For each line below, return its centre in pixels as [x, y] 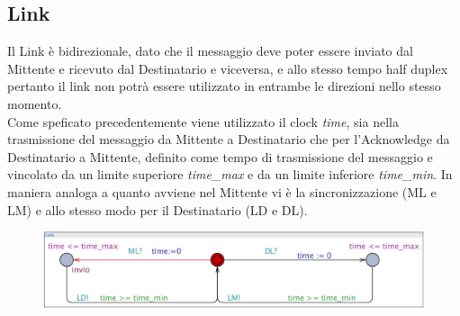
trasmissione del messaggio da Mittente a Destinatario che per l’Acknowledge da [229, 139]
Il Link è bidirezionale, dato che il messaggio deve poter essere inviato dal [210, 51]
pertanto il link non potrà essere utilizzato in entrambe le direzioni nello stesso [224, 86]
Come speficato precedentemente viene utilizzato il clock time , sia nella [203, 121]
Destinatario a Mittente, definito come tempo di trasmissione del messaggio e [220, 156]
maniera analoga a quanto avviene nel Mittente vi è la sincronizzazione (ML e [222, 191]
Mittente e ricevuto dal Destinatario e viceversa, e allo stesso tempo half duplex [228, 68]
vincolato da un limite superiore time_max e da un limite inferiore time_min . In [230, 174]
